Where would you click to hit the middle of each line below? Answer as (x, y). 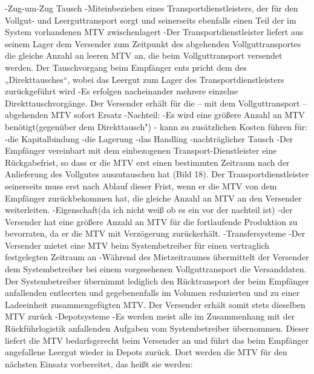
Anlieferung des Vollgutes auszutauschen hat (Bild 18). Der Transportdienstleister (157, 174)
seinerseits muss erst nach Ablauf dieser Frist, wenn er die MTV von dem (141, 185)
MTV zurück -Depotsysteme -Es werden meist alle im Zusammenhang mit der (150, 316)
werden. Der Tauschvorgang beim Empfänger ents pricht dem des (126, 67)
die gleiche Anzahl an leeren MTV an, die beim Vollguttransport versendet (144, 55)
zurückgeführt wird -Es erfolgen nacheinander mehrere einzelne (122, 91)
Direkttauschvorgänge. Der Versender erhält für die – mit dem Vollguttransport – (156, 103)
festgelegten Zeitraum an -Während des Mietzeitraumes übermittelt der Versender (157, 257)
